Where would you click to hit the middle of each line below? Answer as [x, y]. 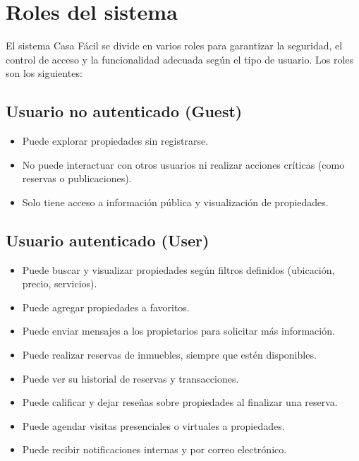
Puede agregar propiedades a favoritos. [106, 307]
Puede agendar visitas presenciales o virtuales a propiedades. [153, 425]
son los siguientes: [44, 73]
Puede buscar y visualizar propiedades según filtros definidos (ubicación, [178, 269]
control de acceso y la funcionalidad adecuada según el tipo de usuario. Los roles [180, 59]
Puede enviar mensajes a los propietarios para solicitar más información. [178, 331]
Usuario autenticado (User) [108, 240]
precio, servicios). [60, 283]
